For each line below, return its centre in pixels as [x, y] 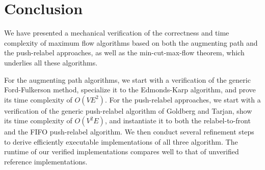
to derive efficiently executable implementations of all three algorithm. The [121, 141]
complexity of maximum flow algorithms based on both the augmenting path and [131, 42]
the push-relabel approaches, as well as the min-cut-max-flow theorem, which [124, 53]
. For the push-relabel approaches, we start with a [183, 99]
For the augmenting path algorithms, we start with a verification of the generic [127, 79]
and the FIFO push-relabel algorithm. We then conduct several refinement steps [129, 132]
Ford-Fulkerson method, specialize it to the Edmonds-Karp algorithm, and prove [130, 90]
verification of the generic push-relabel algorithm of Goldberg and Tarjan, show [128, 110]
